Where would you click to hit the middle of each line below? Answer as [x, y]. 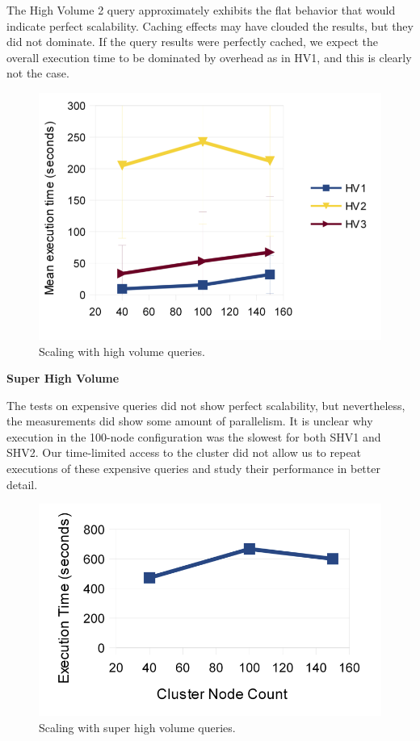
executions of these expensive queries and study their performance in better [193, 469]
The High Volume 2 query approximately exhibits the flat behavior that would [201, 10]
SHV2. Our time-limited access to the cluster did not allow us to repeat [184, 452]
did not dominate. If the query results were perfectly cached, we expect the [192, 42]
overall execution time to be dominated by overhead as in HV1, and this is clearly [209, 57]
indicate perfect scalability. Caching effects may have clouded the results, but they [210, 25]
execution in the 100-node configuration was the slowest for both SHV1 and [194, 436]
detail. [22, 484]
